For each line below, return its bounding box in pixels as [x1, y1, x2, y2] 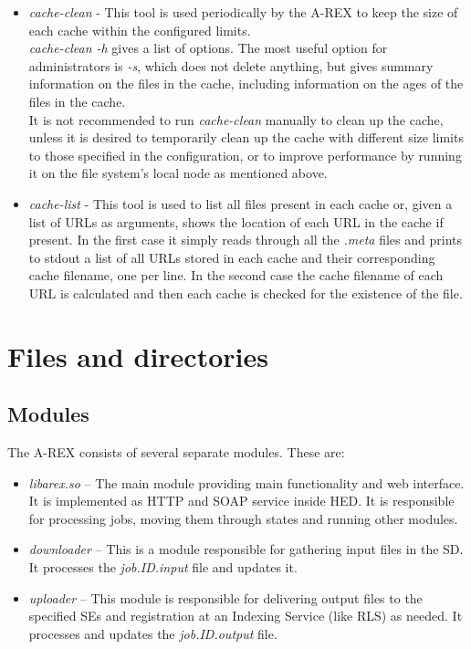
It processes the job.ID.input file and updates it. [28, 558, 298, 577]
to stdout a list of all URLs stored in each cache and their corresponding [28, 247, 435, 267]
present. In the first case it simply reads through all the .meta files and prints [28, 230, 462, 249]
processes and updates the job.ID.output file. [28, 623, 277, 643]
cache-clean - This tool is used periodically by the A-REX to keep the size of [28, 3, 458, 21]
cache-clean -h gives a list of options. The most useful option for [28, 38, 388, 58]
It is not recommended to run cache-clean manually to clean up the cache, [28, 110, 444, 129]
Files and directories [7, 337, 268, 374]
